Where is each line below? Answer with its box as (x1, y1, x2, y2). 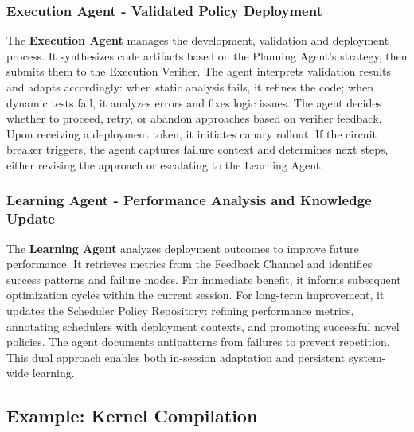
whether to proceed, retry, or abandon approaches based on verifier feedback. (6, 110, 382, 126)
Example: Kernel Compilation (6, 403, 258, 428)
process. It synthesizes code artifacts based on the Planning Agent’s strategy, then (6, 47, 408, 64)
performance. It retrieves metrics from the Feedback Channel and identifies (6, 255, 373, 272)
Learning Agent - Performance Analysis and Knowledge (6, 190, 372, 210)
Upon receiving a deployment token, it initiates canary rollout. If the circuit (6, 125, 377, 142)
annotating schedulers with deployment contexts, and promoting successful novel (6, 317, 400, 334)
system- (348, 348, 386, 365)
